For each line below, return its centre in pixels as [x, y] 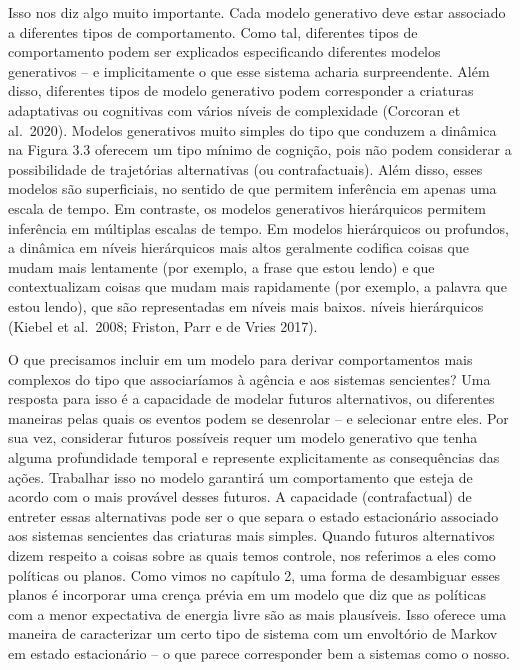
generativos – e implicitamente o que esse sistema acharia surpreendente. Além [249, 70]
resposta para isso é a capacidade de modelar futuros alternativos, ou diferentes [251, 398]
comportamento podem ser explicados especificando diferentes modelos [224, 51]
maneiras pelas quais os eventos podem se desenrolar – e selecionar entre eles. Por [258, 417]
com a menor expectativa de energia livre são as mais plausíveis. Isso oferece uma [257, 613]
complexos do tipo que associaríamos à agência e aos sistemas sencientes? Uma [249, 378]
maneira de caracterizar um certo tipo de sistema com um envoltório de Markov [253, 633]
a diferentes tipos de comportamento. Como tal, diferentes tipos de [213, 31]
